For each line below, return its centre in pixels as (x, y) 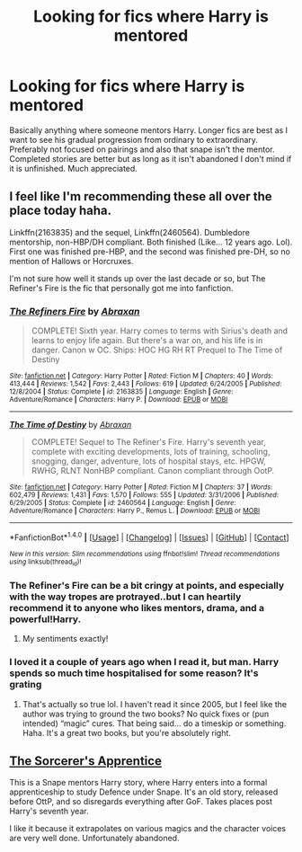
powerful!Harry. (45, 619)
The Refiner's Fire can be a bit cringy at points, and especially (147, 585)
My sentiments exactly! (65, 639)
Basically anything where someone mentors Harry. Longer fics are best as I (149, 130)
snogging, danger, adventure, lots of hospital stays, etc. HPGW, (149, 461)
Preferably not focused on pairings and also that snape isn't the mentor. (142, 149)
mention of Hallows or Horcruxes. (71, 261)
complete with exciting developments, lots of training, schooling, (151, 452)
